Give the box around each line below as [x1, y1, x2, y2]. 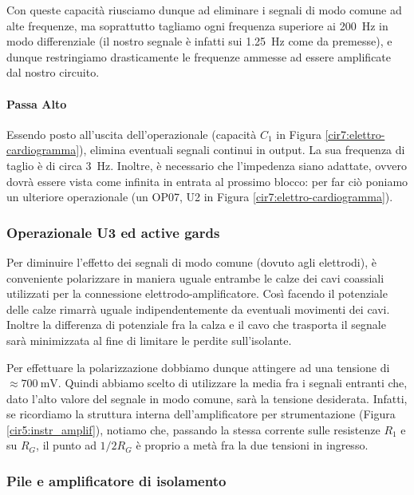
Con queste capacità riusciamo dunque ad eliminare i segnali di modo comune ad [6, 2, 402, 18]
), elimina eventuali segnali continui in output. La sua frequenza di [79, 141, 405, 158]
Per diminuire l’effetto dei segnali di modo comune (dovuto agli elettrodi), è [6, 253, 377, 270]
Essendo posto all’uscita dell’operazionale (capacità [6, 125, 257, 142]
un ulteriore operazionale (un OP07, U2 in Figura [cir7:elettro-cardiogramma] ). [6, 188, 393, 205]
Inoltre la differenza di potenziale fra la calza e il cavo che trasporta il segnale [6, 316, 386, 333]
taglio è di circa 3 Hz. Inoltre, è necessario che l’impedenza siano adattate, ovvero [6, 156, 407, 173]
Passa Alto [6, 95, 67, 112]
